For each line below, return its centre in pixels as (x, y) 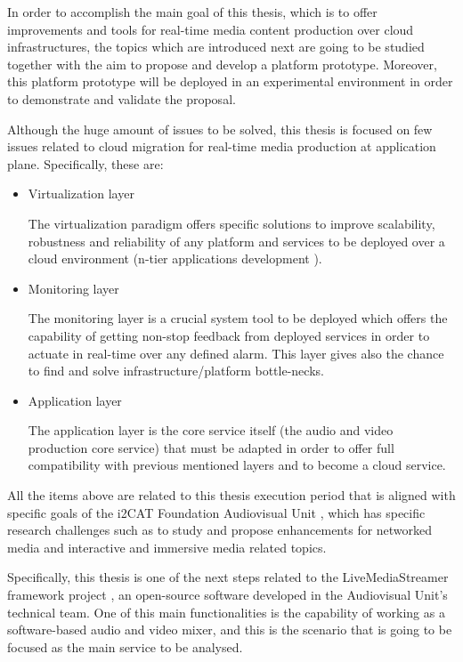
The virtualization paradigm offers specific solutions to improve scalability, (231, 223)
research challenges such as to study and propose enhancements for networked (220, 530)
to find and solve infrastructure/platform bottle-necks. (176, 371)
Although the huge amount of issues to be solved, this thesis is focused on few (220, 129)
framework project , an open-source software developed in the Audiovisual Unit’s (227, 595)
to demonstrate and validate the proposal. (122, 98)
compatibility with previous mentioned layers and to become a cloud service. (237, 465)
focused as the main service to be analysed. (125, 646)
